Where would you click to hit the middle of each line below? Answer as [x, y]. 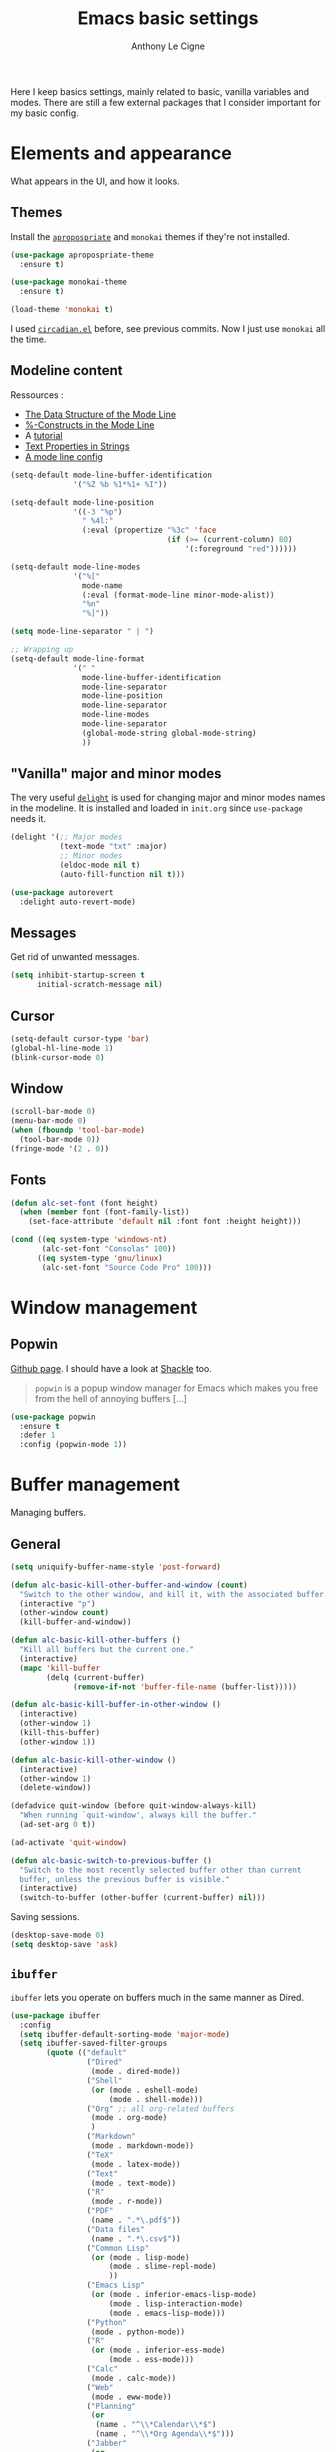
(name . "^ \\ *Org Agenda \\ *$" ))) [165, 2434]
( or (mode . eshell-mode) [144, 2090]
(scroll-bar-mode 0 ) [53, 1112]
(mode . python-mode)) [138, 2332]
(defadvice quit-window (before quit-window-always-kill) [133, 1806]
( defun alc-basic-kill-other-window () [93, 1760]
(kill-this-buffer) [60, 1733]
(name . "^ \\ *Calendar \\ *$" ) [156, 2425]
